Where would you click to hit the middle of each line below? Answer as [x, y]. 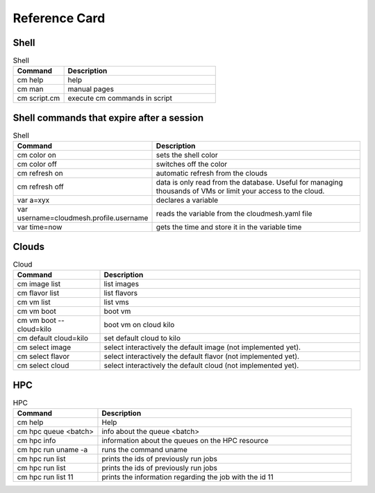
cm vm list [34, 302]
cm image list [39, 284]
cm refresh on [40, 174]
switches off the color [192, 165]
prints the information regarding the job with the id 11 [187, 477]
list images [121, 284]
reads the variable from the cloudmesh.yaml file [234, 214]
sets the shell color [187, 155]
